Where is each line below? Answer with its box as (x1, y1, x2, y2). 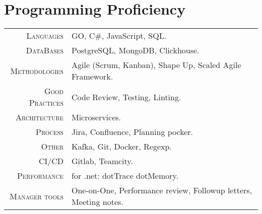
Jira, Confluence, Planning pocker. (71, 126, 193, 138)
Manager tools (10, 190, 63, 202)
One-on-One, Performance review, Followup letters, (71, 184, 252, 196)
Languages (26, 30, 63, 42)
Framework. (71, 70, 113, 83)
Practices (29, 97, 63, 109)
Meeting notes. (71, 196, 123, 208)
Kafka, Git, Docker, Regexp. (71, 140, 172, 153)
